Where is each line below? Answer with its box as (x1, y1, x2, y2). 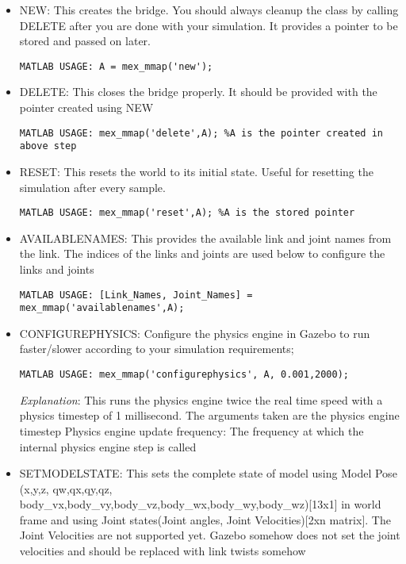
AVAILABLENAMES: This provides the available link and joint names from (19, 229, 392, 246)
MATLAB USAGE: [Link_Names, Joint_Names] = (19, 289, 253, 301)
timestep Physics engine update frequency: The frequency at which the (19, 422, 364, 439)
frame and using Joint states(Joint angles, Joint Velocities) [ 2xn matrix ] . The (19, 511, 391, 528)
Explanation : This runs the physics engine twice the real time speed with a (19, 391, 383, 408)
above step (19, 140, 77, 152)
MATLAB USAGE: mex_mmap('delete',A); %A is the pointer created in (19, 127, 383, 139)
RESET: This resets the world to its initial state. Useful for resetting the (19, 163, 373, 179)
